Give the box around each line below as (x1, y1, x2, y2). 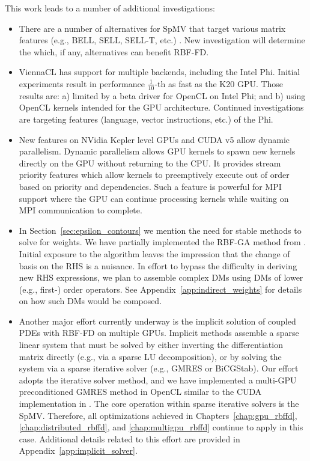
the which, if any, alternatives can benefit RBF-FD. (19, 45, 209, 58)
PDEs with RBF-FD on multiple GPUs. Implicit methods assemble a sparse (19, 326, 299, 339)
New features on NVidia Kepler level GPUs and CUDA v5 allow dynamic (19, 133, 290, 145)
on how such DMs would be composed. (19, 295, 162, 307)
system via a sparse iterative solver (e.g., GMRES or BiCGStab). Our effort (19, 362, 299, 374)
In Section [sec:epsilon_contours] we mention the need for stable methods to (19, 224, 302, 236)
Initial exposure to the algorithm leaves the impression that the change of (19, 247, 290, 260)
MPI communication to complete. (19, 204, 142, 216)
